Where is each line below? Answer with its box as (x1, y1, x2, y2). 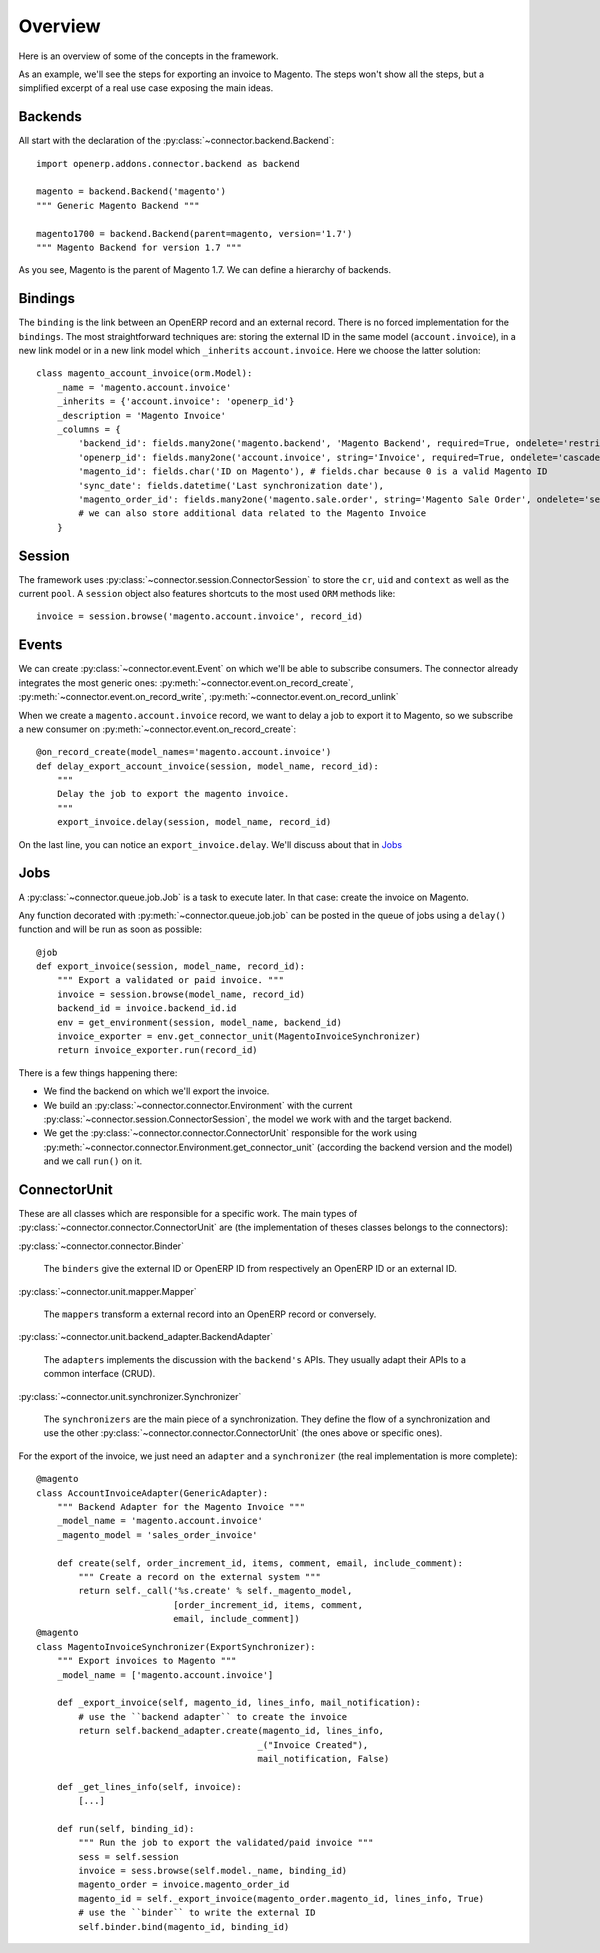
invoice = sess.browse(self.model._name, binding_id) (78, 1865, 348, 1877)
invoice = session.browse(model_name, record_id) (56, 988, 305, 1000)
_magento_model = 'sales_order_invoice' (56, 1529, 259, 1540)
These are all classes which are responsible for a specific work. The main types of (18, 1208, 358, 1220)
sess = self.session (78, 1851, 179, 1862)
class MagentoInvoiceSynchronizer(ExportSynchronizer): (36, 1641, 316, 1652)
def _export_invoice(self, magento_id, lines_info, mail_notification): (56, 1697, 422, 1709)
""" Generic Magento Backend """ (36, 200, 200, 211)
